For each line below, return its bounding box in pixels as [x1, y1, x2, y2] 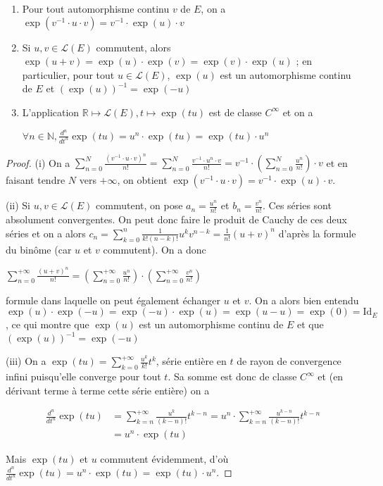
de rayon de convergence [237, 354, 341, 368]
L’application [22, 104, 80, 119]
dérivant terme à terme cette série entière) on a [6, 382, 210, 397]
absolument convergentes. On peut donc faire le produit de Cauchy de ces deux [6, 212, 347, 227]
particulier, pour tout [22, 67, 115, 82]
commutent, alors [96, 39, 171, 54]
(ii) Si [6, 198, 31, 213]
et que [297, 317, 324, 332]
